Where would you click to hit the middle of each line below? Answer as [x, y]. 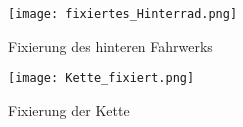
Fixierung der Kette [69, 109]
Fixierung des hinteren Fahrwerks [110, 45]
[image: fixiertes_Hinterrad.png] [123, 14]
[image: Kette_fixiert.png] [101, 78]
